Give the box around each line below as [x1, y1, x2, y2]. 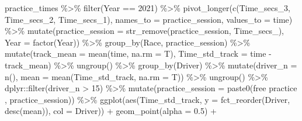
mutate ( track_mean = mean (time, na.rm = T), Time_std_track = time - [5, 47, 272, 60]
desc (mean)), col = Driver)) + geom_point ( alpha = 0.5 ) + [5, 105, 217, 117]
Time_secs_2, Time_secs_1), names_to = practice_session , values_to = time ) [5, 13, 293, 25]
